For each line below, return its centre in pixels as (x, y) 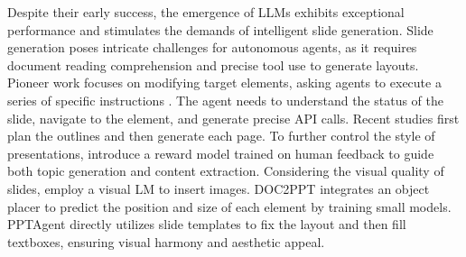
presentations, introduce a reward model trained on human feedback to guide (221, 153)
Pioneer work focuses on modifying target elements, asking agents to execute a (224, 83)
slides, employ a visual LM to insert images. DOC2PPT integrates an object (219, 188)
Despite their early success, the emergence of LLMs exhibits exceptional (206, 12)
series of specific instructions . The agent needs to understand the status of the (226, 100)
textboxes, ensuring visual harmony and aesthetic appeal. (166, 241)
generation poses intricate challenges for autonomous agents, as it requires (212, 47)
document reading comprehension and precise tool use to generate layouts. (213, 64)
